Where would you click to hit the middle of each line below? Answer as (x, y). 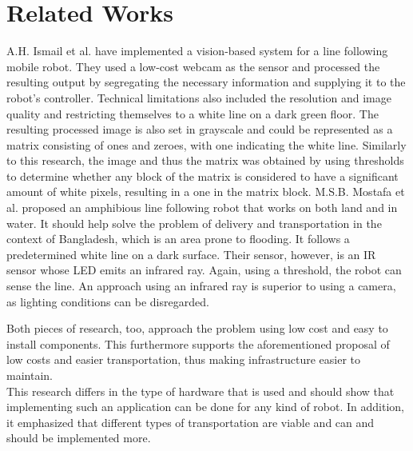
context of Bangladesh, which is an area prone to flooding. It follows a (178, 239)
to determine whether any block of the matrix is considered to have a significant (203, 176)
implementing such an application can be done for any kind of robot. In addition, (206, 407)
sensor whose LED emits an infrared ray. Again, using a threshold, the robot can (204, 270)
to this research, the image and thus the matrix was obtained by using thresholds (205, 160)
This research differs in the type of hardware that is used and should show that (201, 391)
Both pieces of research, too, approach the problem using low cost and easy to (197, 328)
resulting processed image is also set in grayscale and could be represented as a (200, 129)
